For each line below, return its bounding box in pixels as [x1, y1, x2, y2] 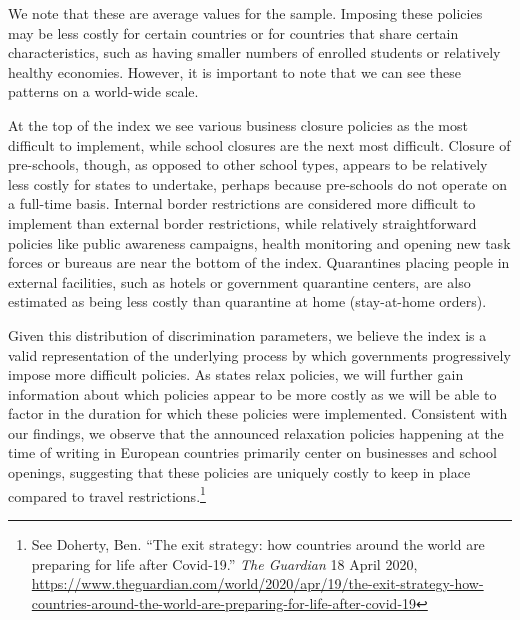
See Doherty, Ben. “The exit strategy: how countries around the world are [31, 533, 485, 554]
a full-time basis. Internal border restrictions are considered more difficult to [8, 193, 476, 214]
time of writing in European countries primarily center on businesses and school [8, 442, 497, 463]
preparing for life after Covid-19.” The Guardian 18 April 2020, [31, 553, 418, 574]
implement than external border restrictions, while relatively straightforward [8, 212, 477, 233]
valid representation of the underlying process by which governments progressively [8, 344, 511, 365]
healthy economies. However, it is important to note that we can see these [8, 61, 461, 82]
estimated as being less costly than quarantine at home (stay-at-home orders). [8, 291, 487, 312]
